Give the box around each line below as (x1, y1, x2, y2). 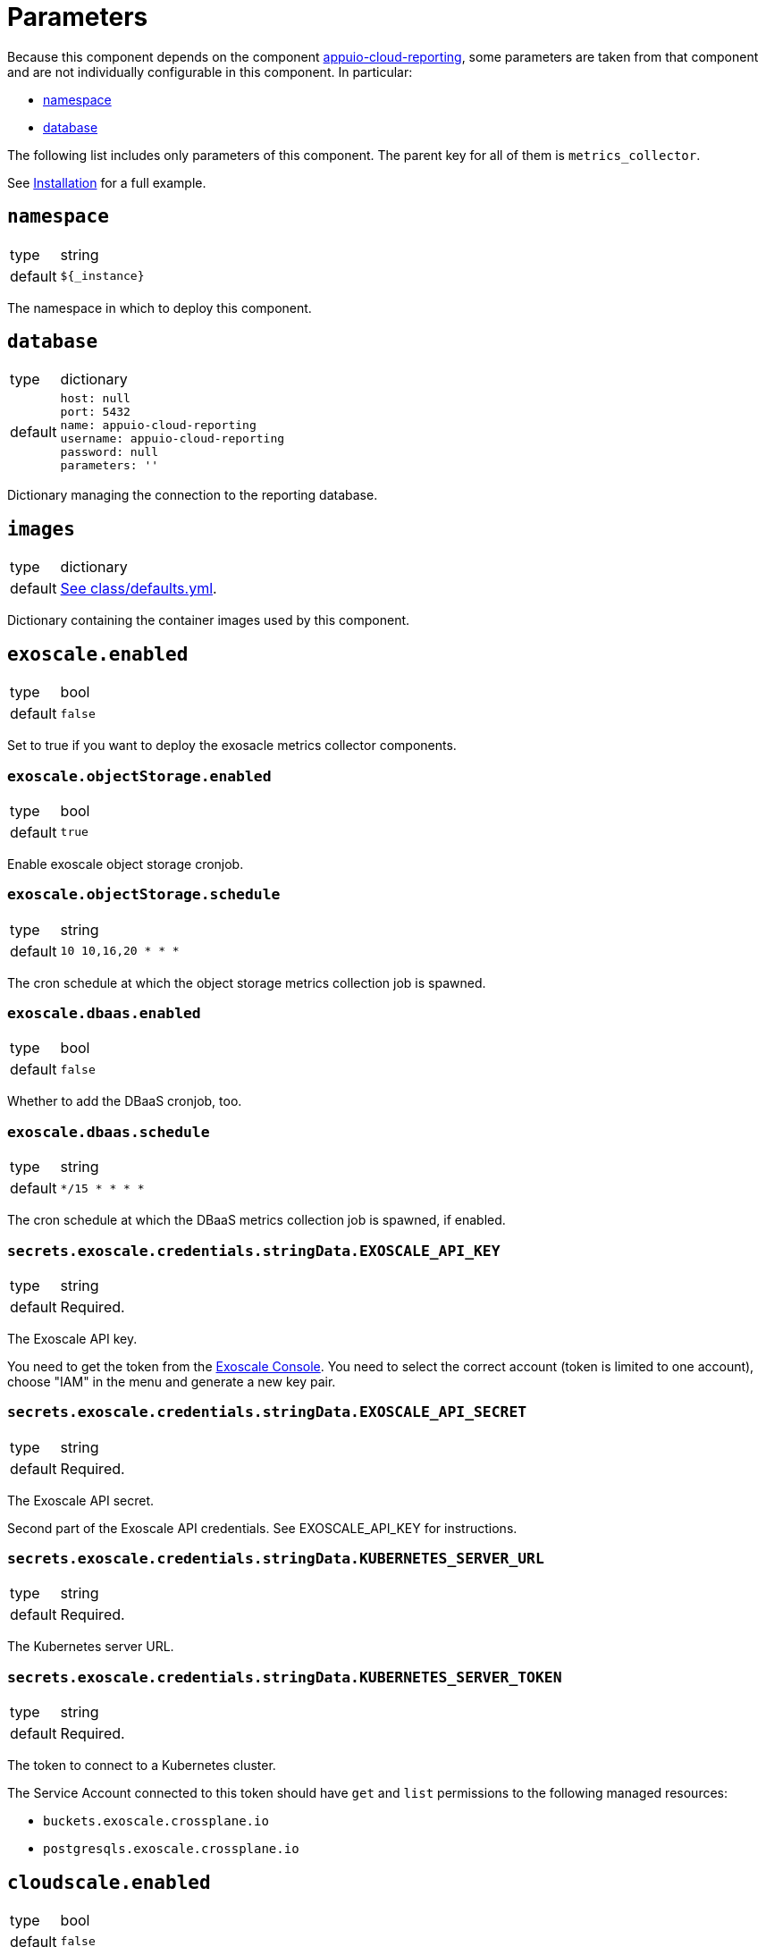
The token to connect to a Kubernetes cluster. (7, 1757, 276, 1774)
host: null (60, 392, 130, 406)
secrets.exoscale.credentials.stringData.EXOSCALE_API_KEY (7, 1242, 501, 1260)
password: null (60, 445, 159, 459)
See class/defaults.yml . (60, 579, 217, 598)
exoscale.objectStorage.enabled (7, 767, 272, 785)
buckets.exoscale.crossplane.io (43, 1814, 269, 1829)
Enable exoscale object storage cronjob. (7, 855, 244, 872)
